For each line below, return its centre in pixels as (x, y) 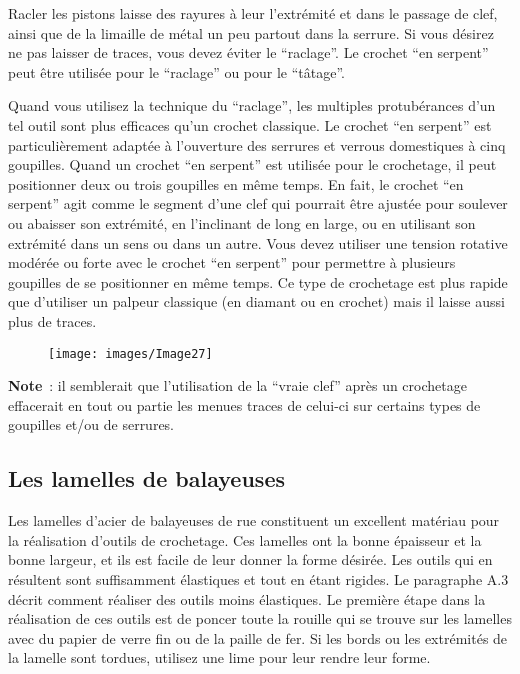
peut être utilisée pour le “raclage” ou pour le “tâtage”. (176, 71)
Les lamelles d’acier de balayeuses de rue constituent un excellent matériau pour (254, 520)
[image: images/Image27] (130, 353)
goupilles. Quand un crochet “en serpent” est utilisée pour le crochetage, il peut (252, 164)
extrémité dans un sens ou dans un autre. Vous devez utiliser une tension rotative (258, 242)
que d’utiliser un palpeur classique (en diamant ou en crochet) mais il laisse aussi (256, 301)
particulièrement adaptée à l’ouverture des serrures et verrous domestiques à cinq (257, 144)
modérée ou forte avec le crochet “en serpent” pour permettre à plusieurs (232, 262)
